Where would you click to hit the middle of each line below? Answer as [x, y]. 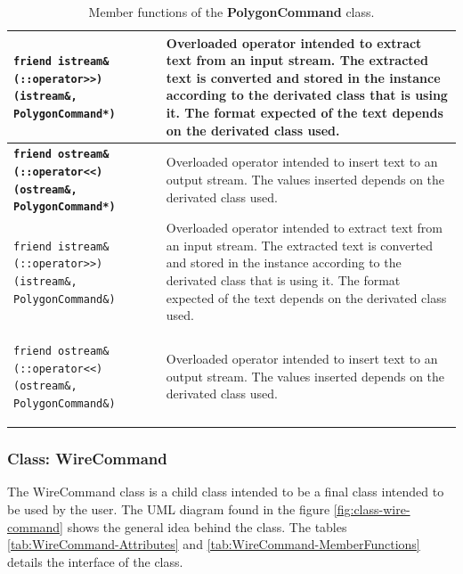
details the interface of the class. [95, 561]
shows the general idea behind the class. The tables [207, 526]
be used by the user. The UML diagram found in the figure [169, 509]
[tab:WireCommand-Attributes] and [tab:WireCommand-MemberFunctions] [214, 544]
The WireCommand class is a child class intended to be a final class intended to [226, 492]
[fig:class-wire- [372, 509]
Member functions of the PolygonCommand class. [231, 12]
